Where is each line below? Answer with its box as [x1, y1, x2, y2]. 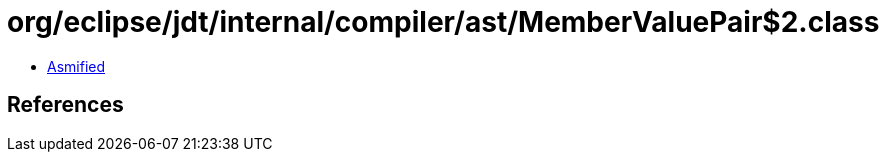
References [7, 92, 124, 118]
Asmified [47, 57, 106, 75]
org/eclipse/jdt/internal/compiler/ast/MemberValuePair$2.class [7, 5, 880, 39]
